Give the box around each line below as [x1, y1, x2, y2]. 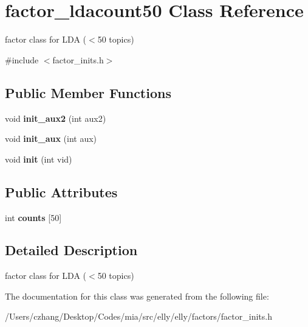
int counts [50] [5, 211, 62, 223]
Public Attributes [5, 182, 118, 201]
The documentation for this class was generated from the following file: [5, 289, 269, 302]
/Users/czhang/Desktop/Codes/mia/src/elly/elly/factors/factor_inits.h [5, 310, 272, 323]
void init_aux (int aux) [5, 132, 97, 145]
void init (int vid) [5, 152, 72, 165]
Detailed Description [5, 241, 138, 259]
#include [5, 53, 39, 66]
